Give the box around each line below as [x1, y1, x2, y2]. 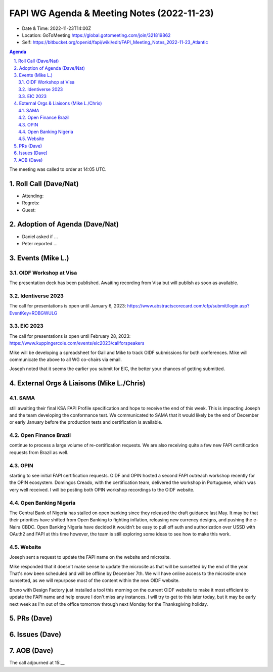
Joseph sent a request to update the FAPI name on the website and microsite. [9, 554, 171, 560]
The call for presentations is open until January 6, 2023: [9, 303, 126, 309]
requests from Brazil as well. [9, 449, 69, 455]
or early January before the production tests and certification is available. [9, 419, 163, 425]
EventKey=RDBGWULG [9, 310, 58, 316]
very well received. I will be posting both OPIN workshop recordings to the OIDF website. [9, 486, 195, 492]
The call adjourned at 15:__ [9, 660, 65, 666]
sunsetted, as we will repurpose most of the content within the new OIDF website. [9, 577, 180, 584]
